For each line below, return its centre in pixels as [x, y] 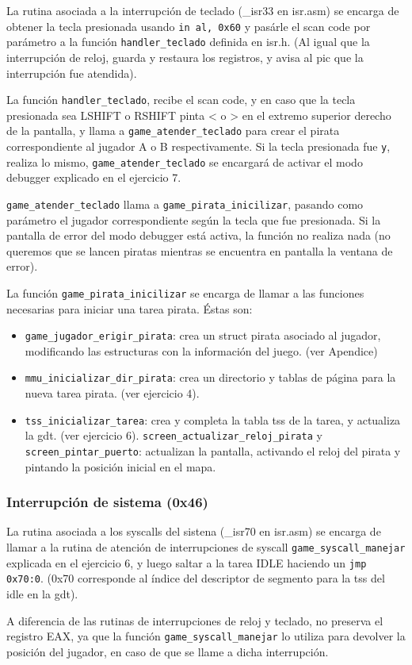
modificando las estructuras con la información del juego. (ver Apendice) [201, 350]
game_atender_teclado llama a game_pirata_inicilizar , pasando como [185, 204]
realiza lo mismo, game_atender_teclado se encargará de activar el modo [185, 161]
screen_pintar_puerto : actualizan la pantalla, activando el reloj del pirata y [213, 451]
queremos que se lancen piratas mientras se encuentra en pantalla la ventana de [200, 250]
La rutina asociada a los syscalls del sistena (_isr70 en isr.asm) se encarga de [194, 531]
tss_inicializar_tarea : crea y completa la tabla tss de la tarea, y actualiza [213, 419]
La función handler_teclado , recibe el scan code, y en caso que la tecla [181, 100]
